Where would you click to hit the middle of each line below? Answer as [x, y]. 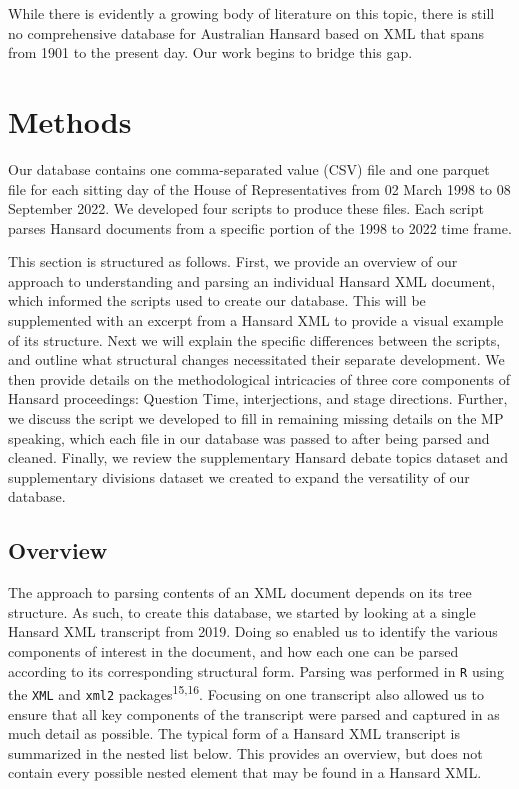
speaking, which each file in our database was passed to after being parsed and [249, 437]
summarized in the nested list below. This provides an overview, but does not [245, 752]
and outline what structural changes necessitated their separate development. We [256, 359]
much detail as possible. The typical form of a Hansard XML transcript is [234, 733]
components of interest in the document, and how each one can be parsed [233, 650]
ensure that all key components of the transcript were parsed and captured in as [254, 713]
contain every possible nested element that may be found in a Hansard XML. [245, 772]
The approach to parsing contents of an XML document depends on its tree [240, 592]
